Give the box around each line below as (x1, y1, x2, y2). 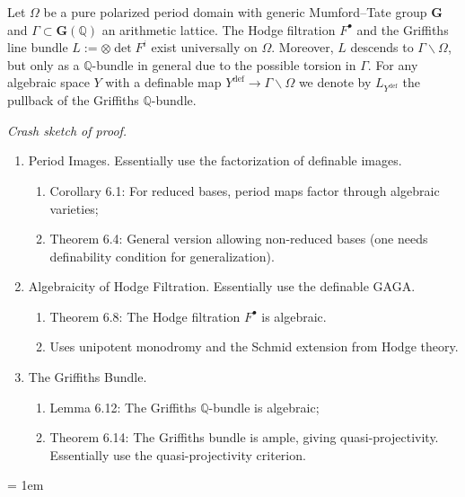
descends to (350, 38, 414, 57)
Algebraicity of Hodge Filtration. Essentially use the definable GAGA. (28, 277, 416, 296)
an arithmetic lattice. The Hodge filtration (101, 20, 336, 39)
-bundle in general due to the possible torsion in (92, 55, 356, 74)
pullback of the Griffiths (7, 91, 139, 110)
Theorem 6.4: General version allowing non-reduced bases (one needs (49, 229, 428, 248)
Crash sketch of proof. (7, 120, 127, 139)
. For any (367, 55, 418, 74)
